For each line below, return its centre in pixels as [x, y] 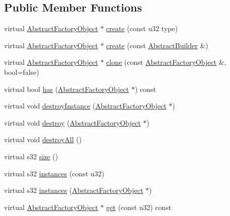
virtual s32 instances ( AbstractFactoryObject [74, 190]
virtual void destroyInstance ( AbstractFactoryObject [85, 106]
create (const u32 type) [142, 28]
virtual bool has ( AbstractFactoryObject [67, 89]
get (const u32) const [139, 207]
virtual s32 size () [31, 156]
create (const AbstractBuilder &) [157, 45]
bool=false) [22, 72]
